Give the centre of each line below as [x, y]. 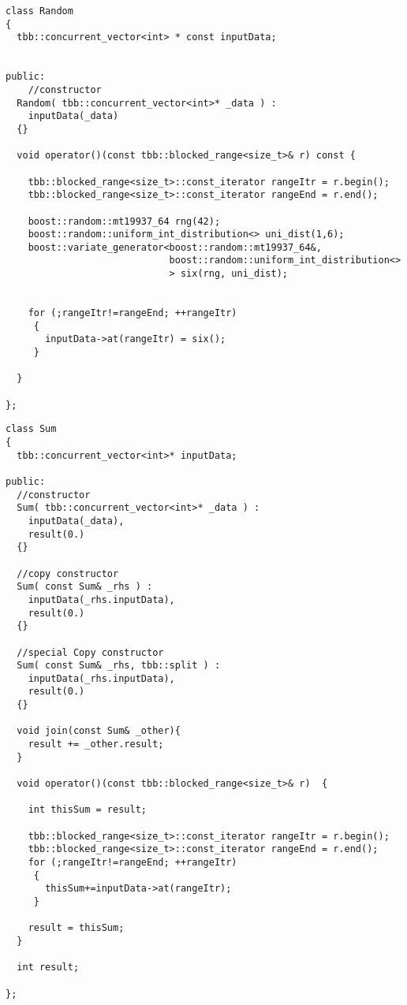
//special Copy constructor [90, 652]
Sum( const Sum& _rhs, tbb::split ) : [119, 666]
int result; [48, 968]
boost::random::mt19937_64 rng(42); [124, 221]
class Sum [31, 429]
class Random [39, 11]
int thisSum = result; [87, 810]
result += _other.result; [96, 744]
